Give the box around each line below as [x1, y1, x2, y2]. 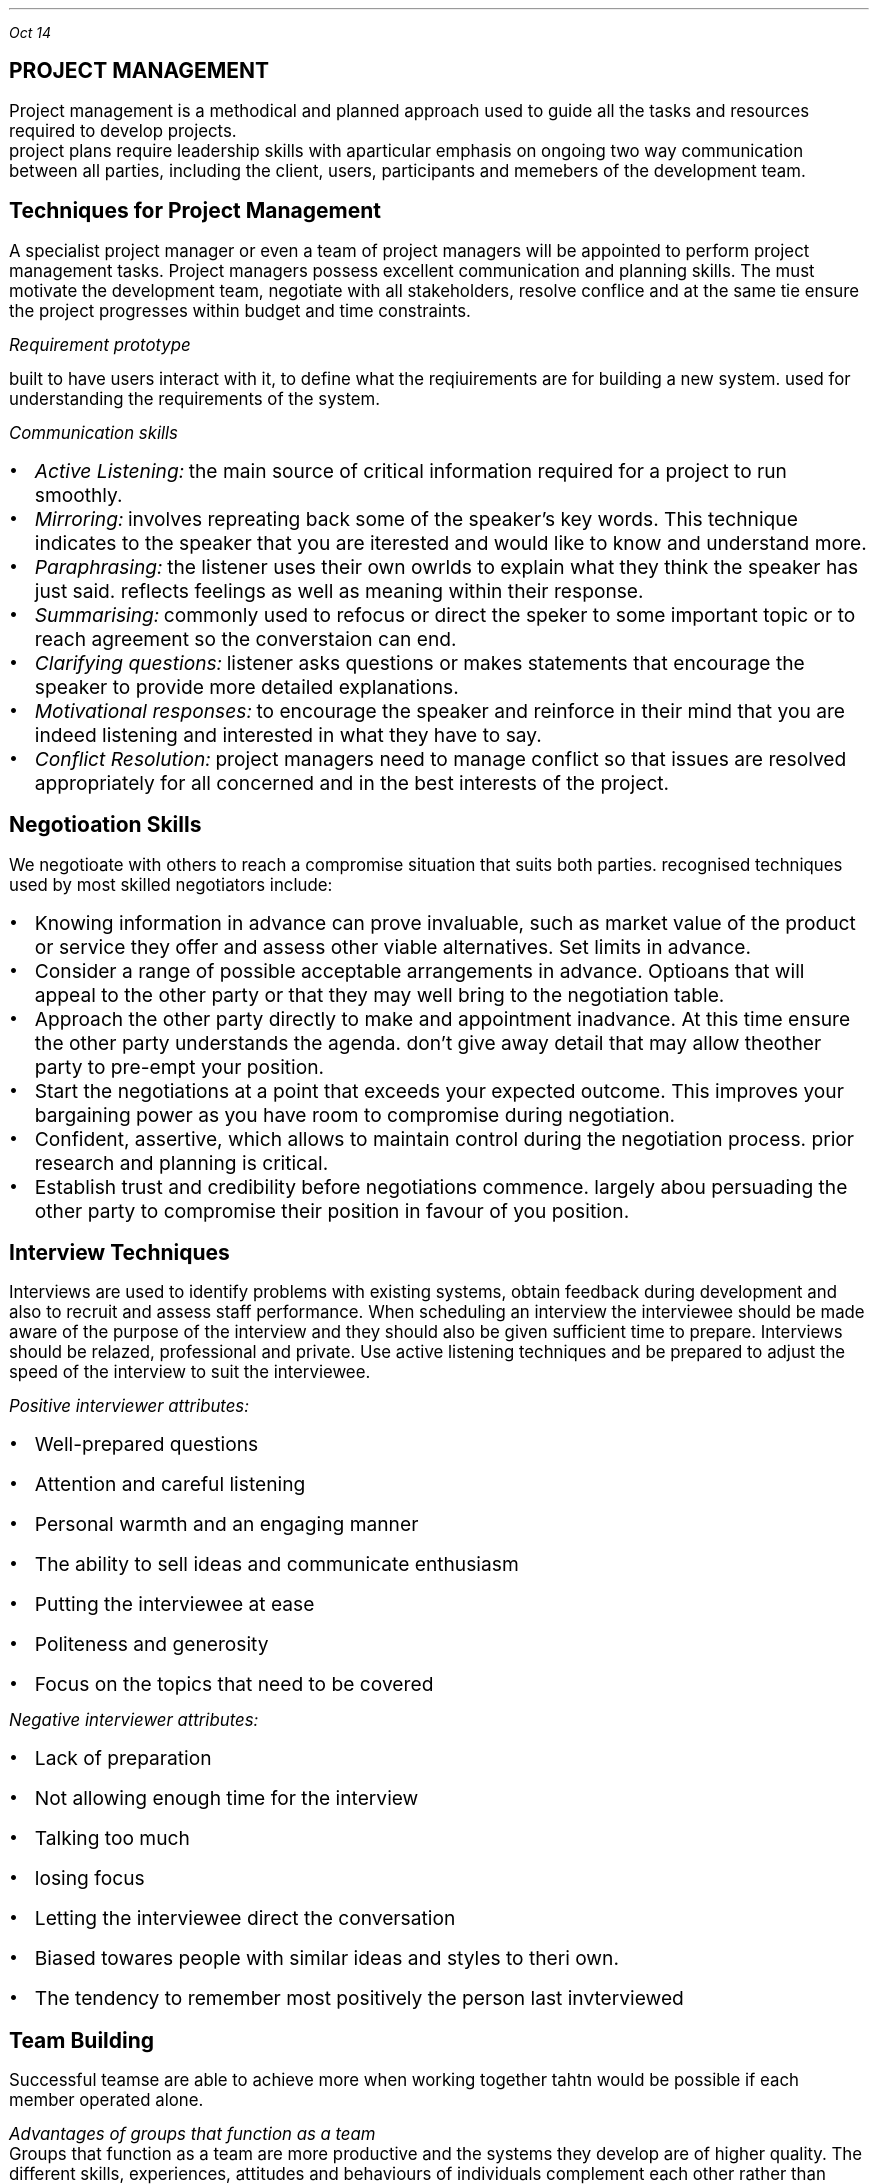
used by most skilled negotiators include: [9, 874, 333, 895]
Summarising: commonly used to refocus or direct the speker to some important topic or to [34, 602, 856, 627]
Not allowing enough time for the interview [34, 1786, 419, 1811]
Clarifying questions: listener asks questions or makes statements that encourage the [34, 650, 805, 675]
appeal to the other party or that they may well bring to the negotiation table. [34, 982, 725, 1007]
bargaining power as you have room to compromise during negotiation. [34, 1102, 676, 1127]
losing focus [34, 1866, 145, 1891]
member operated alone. [9, 2090, 204, 2111]
